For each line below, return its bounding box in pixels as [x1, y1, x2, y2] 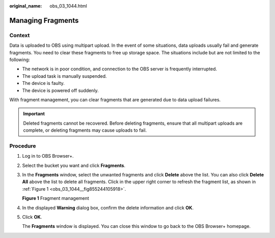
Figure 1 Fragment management [22, 195, 89, 201]
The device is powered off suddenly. [22, 87, 99, 94]
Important [23, 111, 45, 117]
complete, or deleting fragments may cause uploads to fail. [23, 127, 147, 133]
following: [9, 56, 30, 63]
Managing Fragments [9, 16, 79, 25]
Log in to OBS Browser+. [22, 153, 74, 159]
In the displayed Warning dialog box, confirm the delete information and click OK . [22, 204, 194, 211]
